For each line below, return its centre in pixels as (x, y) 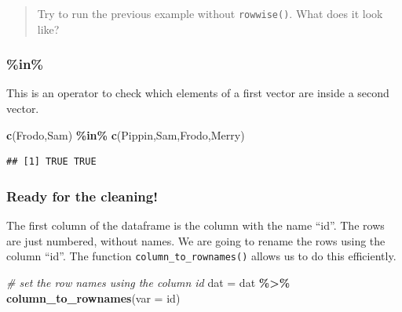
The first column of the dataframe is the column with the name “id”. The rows (196, 225)
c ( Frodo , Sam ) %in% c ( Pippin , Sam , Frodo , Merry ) (126, 134)
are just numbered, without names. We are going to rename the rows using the (196, 240)
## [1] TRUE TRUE (51, 162)
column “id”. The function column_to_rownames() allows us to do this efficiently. (201, 256)
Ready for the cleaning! (82, 196)
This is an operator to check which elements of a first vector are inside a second (198, 93)
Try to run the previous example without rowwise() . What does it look (210, 13)
